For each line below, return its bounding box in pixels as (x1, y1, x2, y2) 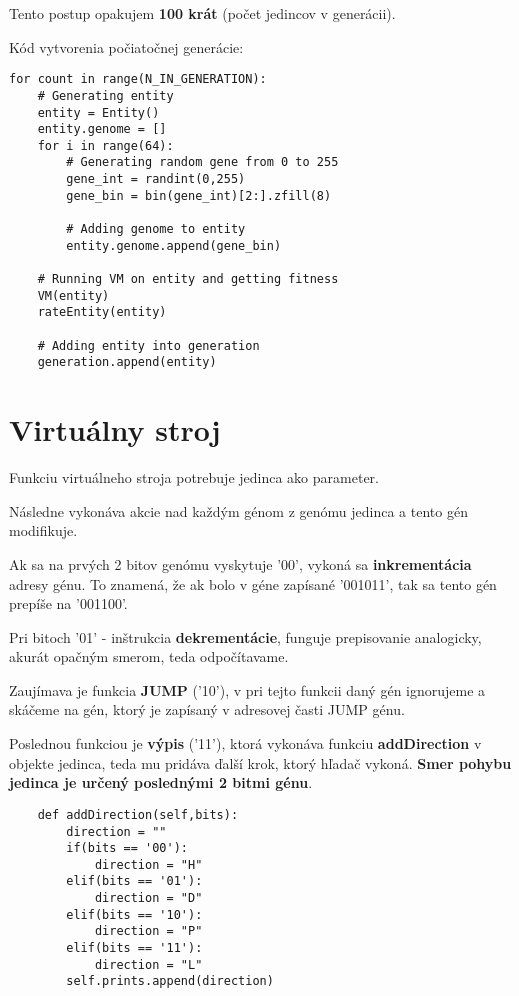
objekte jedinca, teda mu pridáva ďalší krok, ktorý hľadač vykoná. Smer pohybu (9, 752, 512, 773)
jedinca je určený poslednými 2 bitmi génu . (9, 772, 313, 793)
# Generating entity (37, 88, 174, 103)
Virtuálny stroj (9, 409, 221, 450)
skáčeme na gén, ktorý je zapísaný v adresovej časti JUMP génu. (9, 699, 405, 720)
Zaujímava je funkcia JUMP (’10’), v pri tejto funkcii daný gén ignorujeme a (9, 679, 486, 700)
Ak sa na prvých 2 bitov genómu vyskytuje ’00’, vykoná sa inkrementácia (9, 553, 472, 574)
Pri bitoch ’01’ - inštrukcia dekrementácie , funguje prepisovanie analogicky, (9, 626, 482, 647)
